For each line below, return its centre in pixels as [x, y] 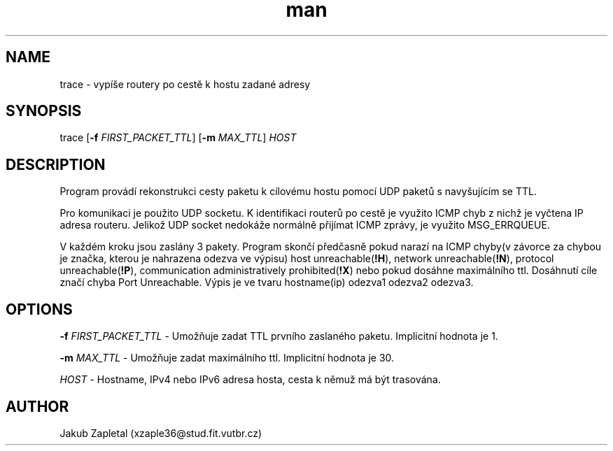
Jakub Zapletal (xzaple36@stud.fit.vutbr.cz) [161, 433]
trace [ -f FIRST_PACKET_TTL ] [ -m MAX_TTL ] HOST [178, 138]
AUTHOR [37, 406]
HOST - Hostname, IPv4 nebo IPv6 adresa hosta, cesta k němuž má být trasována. [250, 380]
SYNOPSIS [44, 111]
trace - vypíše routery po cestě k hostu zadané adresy [185, 84]
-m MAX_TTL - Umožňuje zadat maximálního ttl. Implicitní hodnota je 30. [227, 358]
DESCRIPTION [56, 164]
